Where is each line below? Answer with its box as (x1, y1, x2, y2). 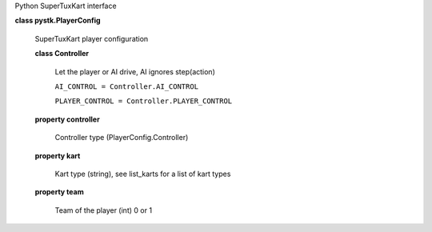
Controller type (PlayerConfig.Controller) (54, 133, 189, 142)
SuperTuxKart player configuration (34, 34, 149, 43)
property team (34, 187, 84, 197)
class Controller (34, 49, 90, 58)
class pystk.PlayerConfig (14, 16, 101, 26)
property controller (34, 114, 100, 124)
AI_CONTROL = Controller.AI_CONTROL (54, 82, 199, 91)
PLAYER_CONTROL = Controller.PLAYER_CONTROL (54, 97, 233, 106)
